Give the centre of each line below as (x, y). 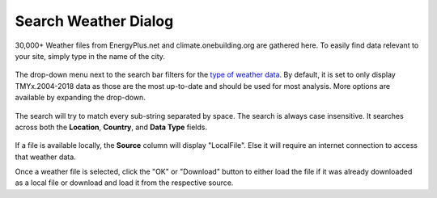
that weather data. (45, 157)
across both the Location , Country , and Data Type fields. (111, 127)
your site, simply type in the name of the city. (90, 56)
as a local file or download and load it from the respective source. (124, 183)
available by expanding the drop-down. (80, 98)
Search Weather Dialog (94, 21)
